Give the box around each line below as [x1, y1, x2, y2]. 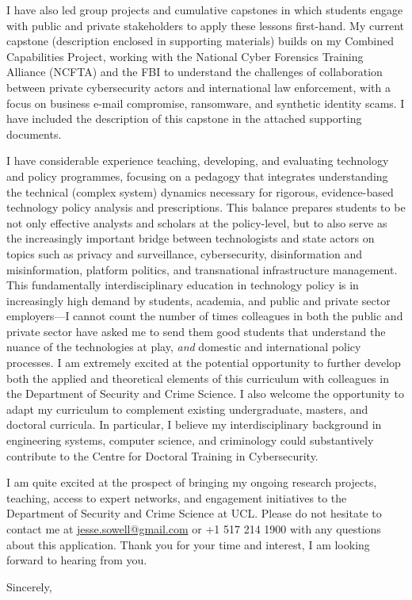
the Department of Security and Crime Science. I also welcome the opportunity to [6, 385, 405, 402]
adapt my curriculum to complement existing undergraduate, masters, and [6, 400, 368, 417]
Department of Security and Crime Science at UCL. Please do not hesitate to [6, 505, 382, 522]
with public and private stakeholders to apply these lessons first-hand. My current [6, 17, 405, 33]
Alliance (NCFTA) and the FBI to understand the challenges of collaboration [6, 63, 383, 80]
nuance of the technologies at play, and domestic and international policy [6, 338, 361, 355]
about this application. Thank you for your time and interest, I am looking [6, 536, 370, 552]
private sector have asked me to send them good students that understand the [6, 323, 386, 339]
